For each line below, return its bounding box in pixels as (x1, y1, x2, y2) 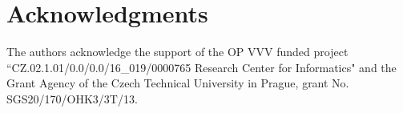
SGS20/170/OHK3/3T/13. (6, 90, 138, 107)
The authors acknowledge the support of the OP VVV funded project (6, 43, 349, 60)
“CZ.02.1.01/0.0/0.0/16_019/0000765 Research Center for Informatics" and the (6, 59, 397, 75)
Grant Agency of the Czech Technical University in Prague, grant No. (6, 75, 349, 91)
